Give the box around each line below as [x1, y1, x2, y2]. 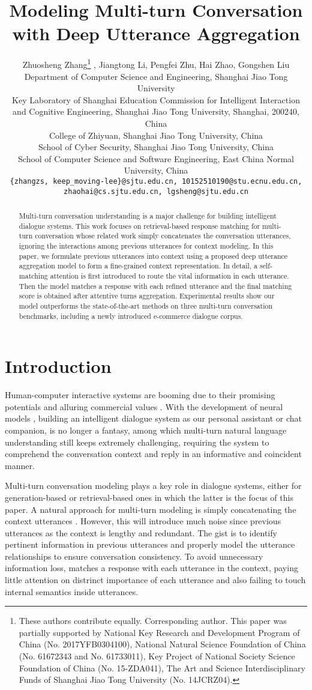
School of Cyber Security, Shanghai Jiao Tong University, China [38, 141, 274, 153]
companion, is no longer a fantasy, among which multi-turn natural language [5, 423, 287, 436]
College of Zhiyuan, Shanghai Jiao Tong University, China [49, 129, 263, 141]
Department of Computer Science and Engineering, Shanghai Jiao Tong [24, 70, 288, 82]
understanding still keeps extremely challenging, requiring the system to [5, 435, 269, 448]
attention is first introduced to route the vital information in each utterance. [50, 270, 289, 280]
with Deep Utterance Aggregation [12, 21, 300, 46]
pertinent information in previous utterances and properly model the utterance [5, 538, 295, 551]
